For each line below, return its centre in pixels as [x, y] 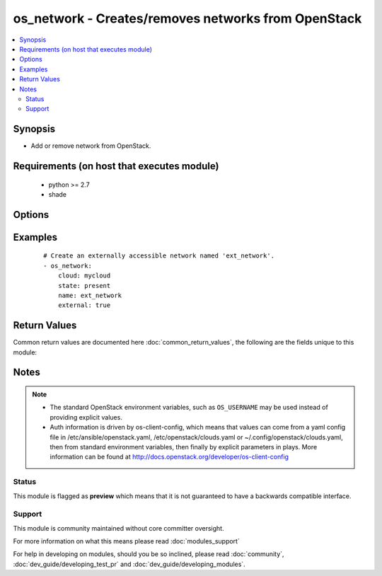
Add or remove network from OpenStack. [91, 146]
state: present [84, 286]
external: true [84, 305]
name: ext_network [90, 295]
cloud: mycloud [84, 276]
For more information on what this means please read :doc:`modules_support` [126, 541]
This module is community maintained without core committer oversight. [118, 528]
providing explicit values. [86, 417]
